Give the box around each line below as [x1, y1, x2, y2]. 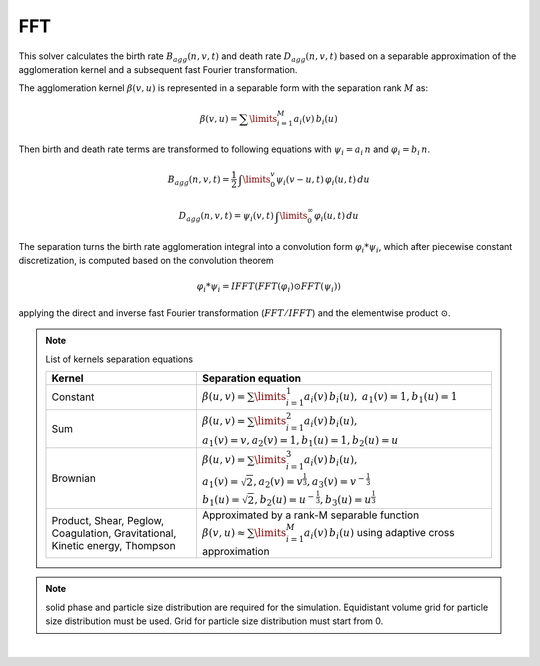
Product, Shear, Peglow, [51, 514, 165, 528]
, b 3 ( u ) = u [320, 493, 372, 509]
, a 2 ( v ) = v [253, 475, 304, 490]
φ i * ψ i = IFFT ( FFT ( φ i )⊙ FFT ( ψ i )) [196, 281, 342, 295]
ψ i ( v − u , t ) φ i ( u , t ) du [275, 173, 370, 187]
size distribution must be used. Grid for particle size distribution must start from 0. [45, 615, 384, 627]
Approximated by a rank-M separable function [201, 508, 420, 522]
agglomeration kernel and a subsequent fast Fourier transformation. [18, 63, 298, 75]
